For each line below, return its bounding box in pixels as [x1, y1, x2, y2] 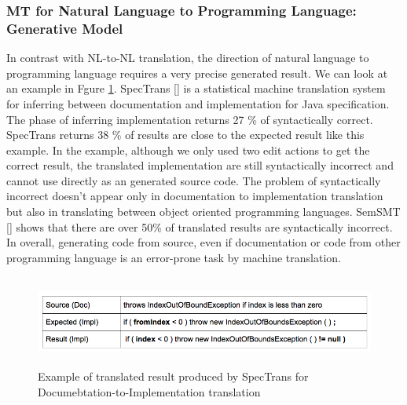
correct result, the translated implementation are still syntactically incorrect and [6, 157, 394, 173]
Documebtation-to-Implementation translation [38, 384, 261, 400]
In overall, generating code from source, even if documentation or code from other [6, 234, 401, 250]
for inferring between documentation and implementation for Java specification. [6, 95, 390, 111]
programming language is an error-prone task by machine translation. [6, 249, 341, 265]
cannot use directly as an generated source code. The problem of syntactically [6, 172, 381, 188]
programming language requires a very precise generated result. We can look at [6, 64, 388, 81]
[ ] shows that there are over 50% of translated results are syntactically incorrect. [6, 218, 393, 235]
